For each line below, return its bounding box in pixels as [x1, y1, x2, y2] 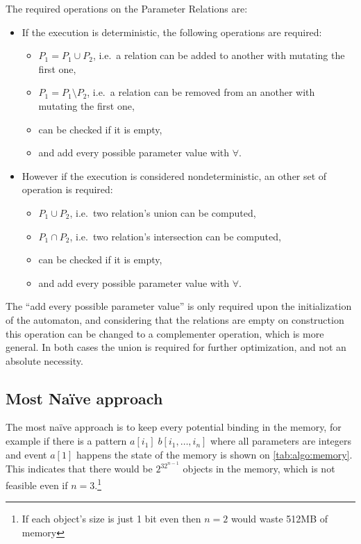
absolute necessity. [6, 353, 83, 368]
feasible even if [6, 477, 68, 492]
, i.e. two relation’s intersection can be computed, [69, 229, 281, 243]
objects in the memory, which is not [183, 461, 335, 476]
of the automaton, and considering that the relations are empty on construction [6, 312, 344, 327]
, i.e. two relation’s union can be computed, [69, 205, 256, 220]
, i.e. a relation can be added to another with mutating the [92, 48, 345, 63]
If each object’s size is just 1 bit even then [22, 511, 201, 526]
